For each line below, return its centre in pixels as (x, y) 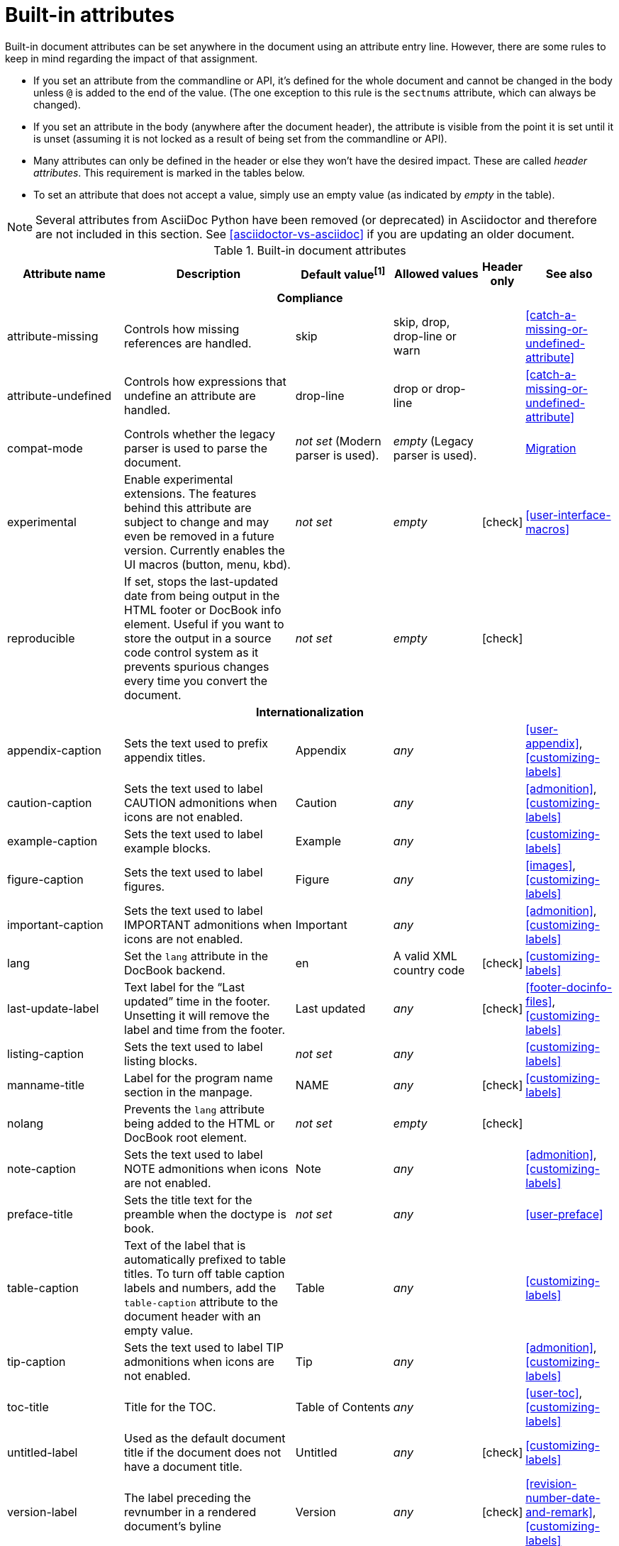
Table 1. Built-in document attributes (310, 250)
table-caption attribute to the (201, 1302)
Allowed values (436, 273)
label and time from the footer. (205, 1029)
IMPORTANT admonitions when (208, 924)
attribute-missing (53, 336)
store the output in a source (198, 638)
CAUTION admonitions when (201, 802)
